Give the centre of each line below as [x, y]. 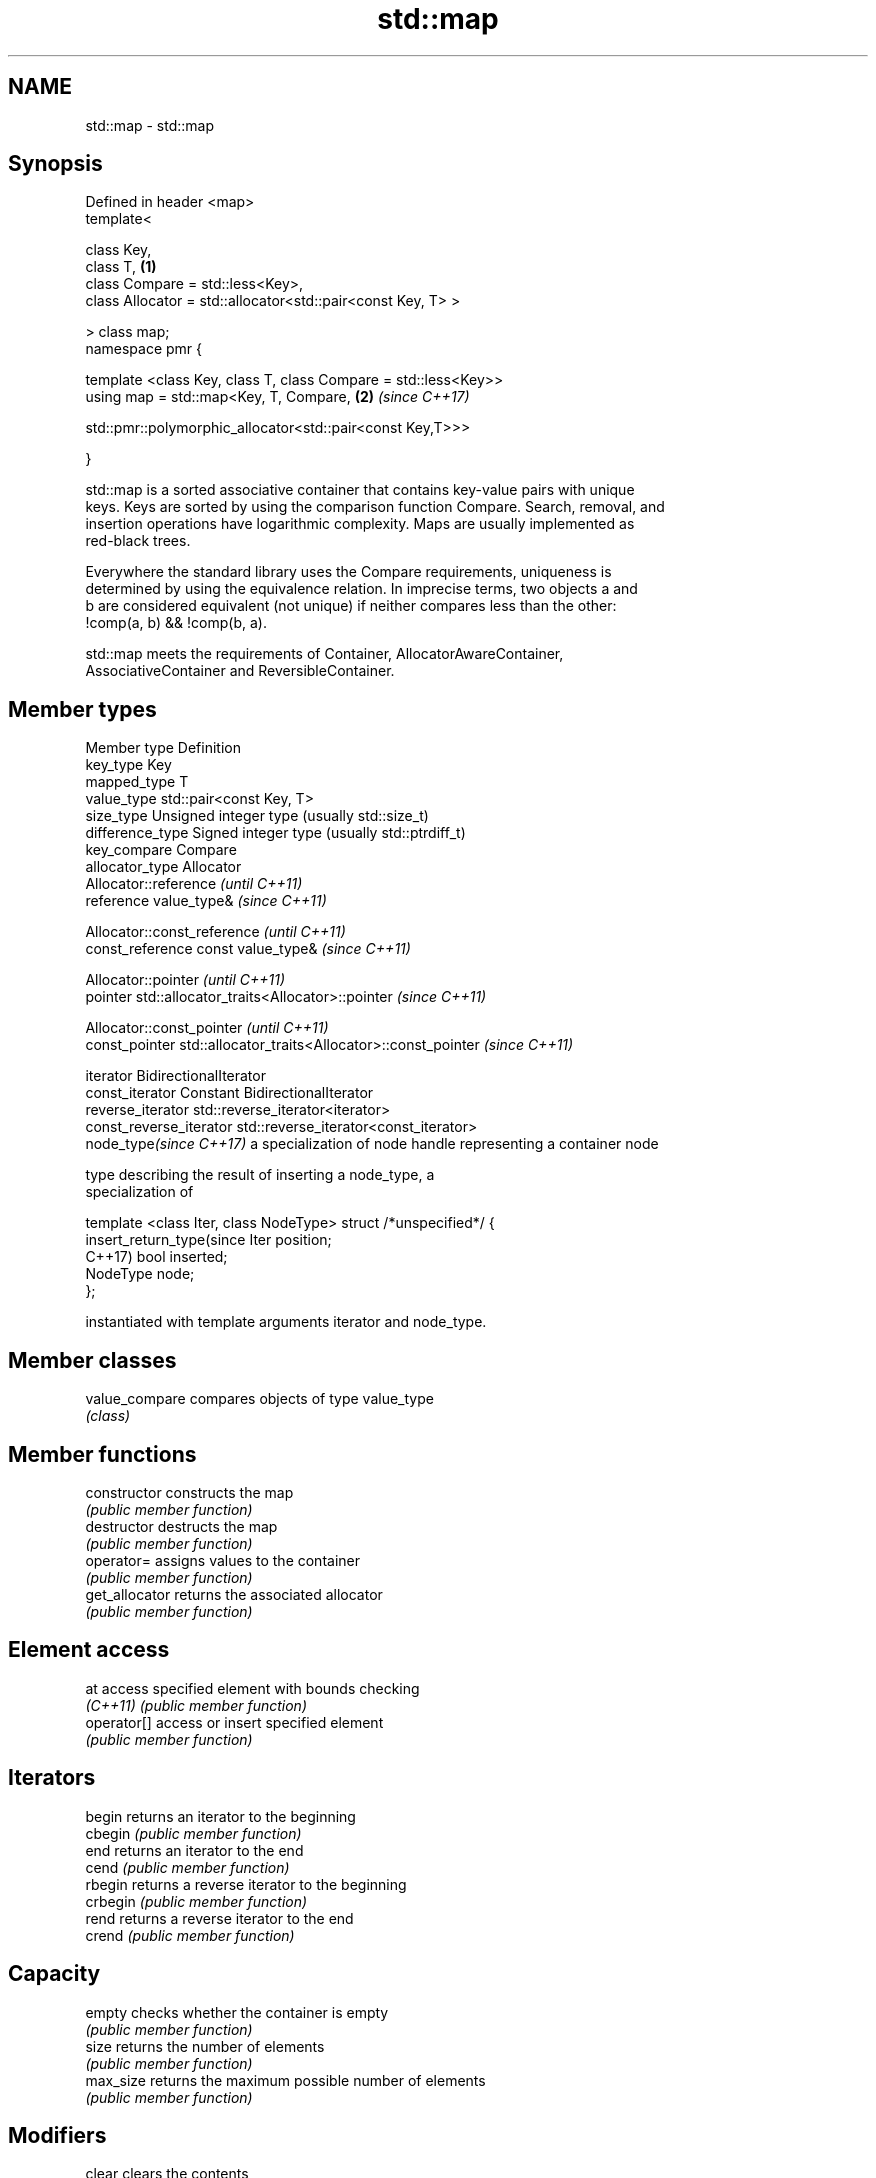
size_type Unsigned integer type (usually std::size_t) [257, 816]
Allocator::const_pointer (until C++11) [207, 1028]
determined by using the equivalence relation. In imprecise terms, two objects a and [361, 589]
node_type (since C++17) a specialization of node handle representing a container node [372, 1144]
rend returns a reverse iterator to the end [219, 1918]
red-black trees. [138, 541]
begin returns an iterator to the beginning [220, 1816]
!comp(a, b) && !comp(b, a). [176, 623]
